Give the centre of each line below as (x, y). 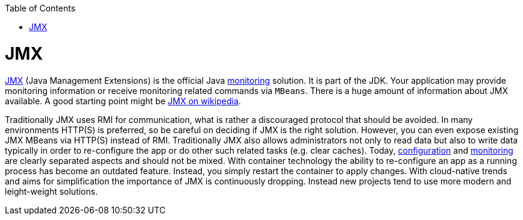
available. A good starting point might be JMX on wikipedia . (123, 101)
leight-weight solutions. (52, 191)
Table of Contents (40, 8)
